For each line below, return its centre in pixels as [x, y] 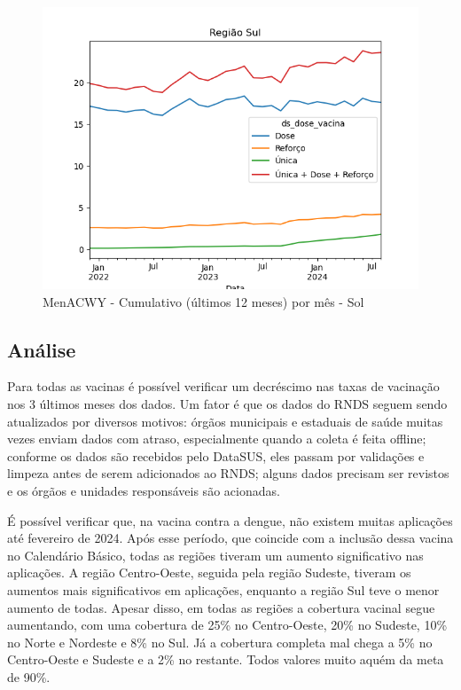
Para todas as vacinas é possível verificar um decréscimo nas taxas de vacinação [223, 386]
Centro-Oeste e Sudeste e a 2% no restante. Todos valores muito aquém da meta [226, 659]
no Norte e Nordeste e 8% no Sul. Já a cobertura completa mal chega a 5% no [220, 642]
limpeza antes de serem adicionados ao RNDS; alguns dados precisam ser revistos [228, 473]
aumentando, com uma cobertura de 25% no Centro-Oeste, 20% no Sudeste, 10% [227, 625]
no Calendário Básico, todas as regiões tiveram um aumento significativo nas [215, 555]
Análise [42, 349]
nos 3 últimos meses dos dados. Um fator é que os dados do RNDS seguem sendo [227, 403]
